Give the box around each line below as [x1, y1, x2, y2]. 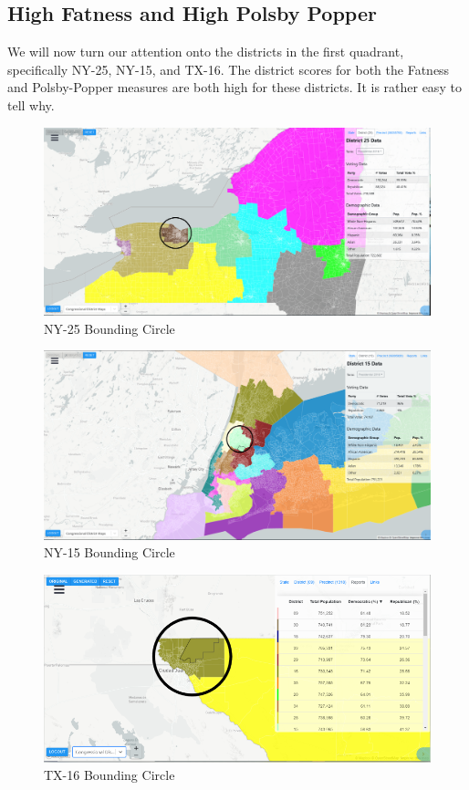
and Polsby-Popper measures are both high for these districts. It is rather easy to [7, 78, 462, 97]
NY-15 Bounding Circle [44, 543, 175, 562]
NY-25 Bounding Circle [44, 318, 175, 338]
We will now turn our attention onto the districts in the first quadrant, [7, 42, 404, 61]
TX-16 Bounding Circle [44, 765, 175, 785]
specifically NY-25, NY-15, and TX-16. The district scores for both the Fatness [7, 59, 450, 78]
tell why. [7, 95, 55, 114]
